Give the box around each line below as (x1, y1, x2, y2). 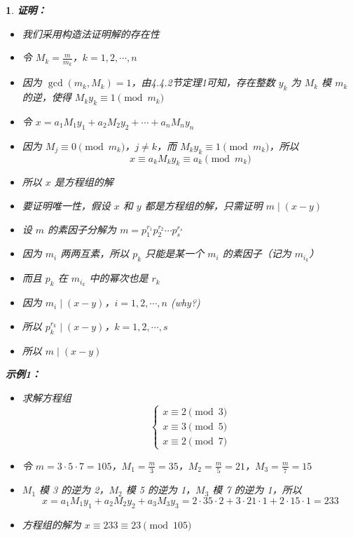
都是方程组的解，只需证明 (144, 198, 263, 212)
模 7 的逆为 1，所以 (212, 482, 302, 497)
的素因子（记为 (222, 246, 291, 261)
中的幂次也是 (89, 271, 148, 285)
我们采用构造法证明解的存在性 (22, 26, 160, 41)
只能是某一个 (145, 246, 205, 261)
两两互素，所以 (60, 246, 130, 261)
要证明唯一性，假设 (22, 198, 111, 212)
